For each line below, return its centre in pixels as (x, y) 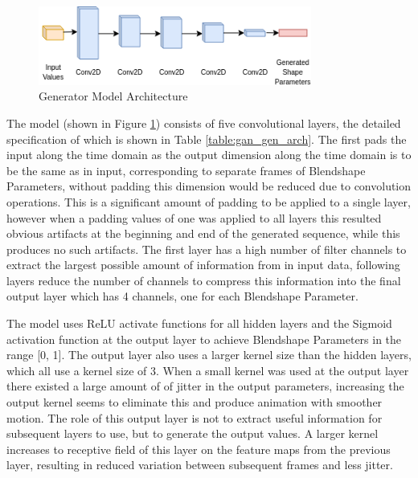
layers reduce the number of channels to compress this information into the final (204, 280)
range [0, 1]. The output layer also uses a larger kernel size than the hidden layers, (209, 355)
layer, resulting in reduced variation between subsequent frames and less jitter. (200, 465)
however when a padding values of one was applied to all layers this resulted (194, 217)
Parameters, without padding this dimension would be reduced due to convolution (209, 186)
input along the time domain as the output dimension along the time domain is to (209, 155)
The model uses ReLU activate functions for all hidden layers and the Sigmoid (199, 323)
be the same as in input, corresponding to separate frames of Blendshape (186, 170)
